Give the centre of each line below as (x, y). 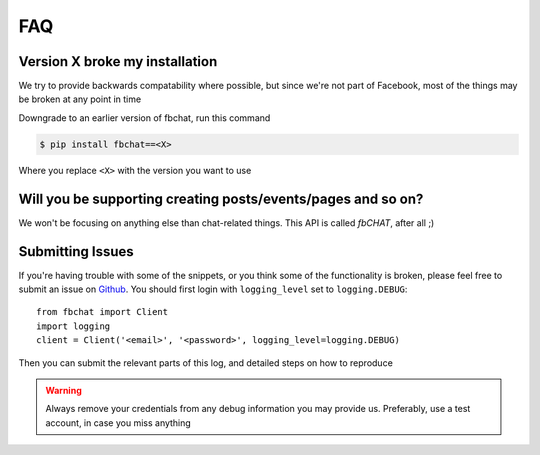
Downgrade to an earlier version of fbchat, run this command (144, 117)
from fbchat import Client (102, 312)
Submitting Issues (76, 251)
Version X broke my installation (118, 61)
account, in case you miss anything (118, 422)
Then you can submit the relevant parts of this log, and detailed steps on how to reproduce (206, 362)
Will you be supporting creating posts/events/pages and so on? (221, 198)
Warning (63, 390)
